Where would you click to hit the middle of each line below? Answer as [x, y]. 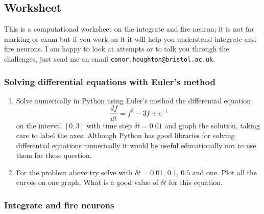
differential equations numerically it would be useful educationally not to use [136, 145]
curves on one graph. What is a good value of [87, 182]
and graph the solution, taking [212, 125]
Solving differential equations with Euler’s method [110, 81]
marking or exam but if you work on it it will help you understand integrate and [130, 38]
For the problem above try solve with [74, 172]
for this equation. [196, 182]
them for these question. [54, 155]
